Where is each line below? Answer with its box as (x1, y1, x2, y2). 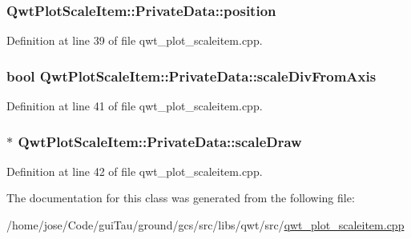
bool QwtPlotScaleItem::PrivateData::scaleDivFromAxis (6, 66, 377, 86)
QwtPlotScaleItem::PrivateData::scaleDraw (18, 131, 302, 151)
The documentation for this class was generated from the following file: (6, 189, 355, 206)
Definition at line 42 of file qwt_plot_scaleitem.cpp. (6, 162, 263, 179)
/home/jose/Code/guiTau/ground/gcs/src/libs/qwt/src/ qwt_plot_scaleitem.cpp (6, 217, 405, 233)
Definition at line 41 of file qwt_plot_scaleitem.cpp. (6, 98, 263, 114)
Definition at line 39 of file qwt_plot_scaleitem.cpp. (6, 32, 263, 49)
